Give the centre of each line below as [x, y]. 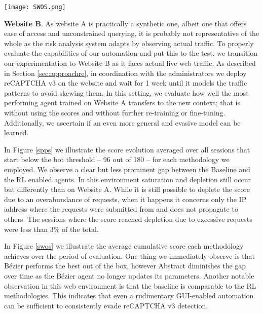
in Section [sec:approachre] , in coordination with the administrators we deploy [125, 73]
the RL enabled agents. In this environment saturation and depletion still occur [127, 179]
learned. [16, 132]
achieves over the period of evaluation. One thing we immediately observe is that [129, 256]
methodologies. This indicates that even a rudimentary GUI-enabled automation [129, 296]
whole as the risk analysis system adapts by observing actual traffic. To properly [129, 43]
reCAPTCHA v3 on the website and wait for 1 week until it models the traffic [126, 83]
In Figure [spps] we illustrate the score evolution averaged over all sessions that [127, 149]
